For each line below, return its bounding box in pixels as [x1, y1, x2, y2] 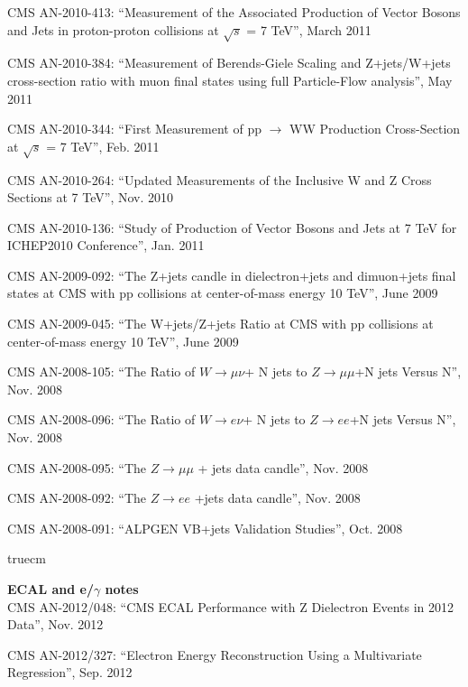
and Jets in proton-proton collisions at [7, 20, 219, 39]
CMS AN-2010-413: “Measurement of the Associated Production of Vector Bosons [7, 3, 461, 21]
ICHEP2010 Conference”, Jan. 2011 [7, 236, 205, 255]
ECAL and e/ [7, 580, 94, 598]
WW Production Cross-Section [289, 119, 461, 138]
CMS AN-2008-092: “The [7, 488, 146, 507]
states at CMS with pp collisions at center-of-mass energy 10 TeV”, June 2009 [7, 283, 438, 302]
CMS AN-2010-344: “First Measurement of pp [7, 119, 262, 138]
